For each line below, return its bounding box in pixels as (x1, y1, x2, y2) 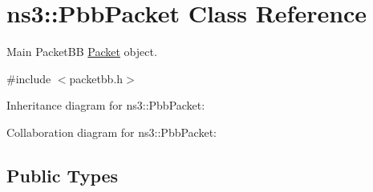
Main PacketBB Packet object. (6, 43, 157, 60)
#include (6, 70, 51, 86)
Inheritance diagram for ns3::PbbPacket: (6, 97, 205, 114)
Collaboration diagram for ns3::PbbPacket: (6, 123, 217, 140)
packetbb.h (69, 70, 124, 86)
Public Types (6, 162, 119, 187)
